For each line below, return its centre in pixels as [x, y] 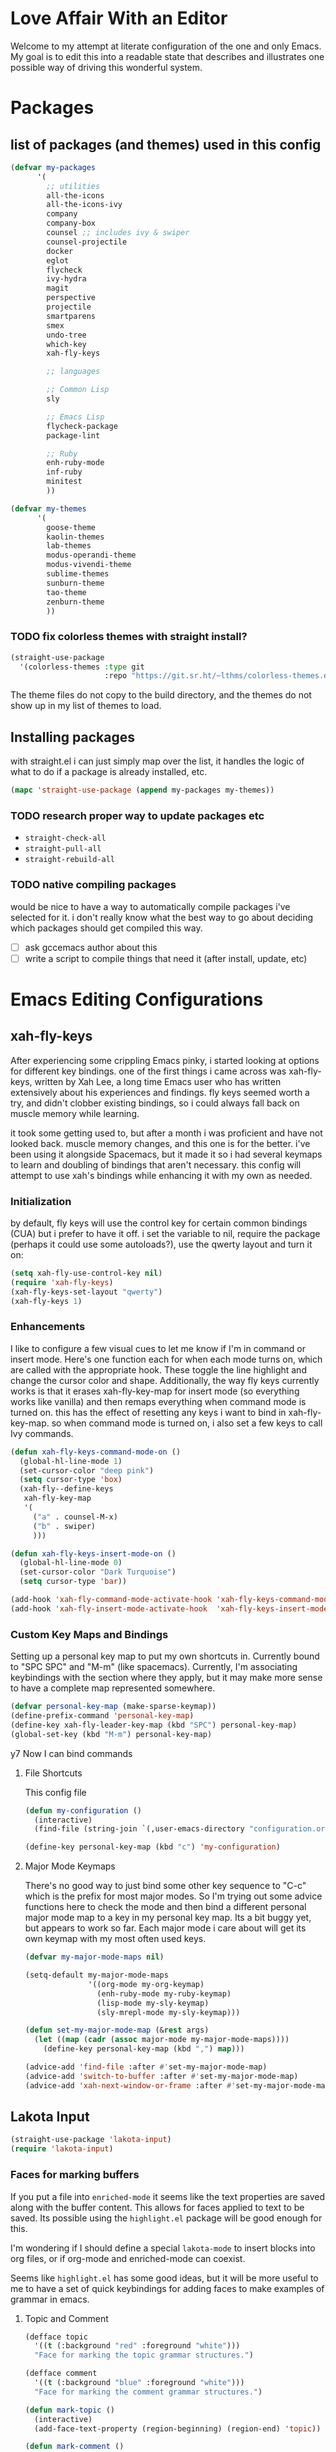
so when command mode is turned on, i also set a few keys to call [187, 1423]
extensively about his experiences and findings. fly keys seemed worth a [160, 1092]
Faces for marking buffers [75, 2175]
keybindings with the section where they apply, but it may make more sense [166, 1678]
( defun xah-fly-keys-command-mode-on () [96, 1452]
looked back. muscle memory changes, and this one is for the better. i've [160, 1143]
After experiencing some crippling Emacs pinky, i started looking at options [165, 1060]
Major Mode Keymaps [70, 1866]
